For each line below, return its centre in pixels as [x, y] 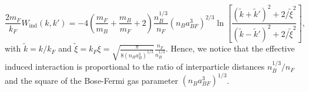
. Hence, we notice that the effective [230, 48]
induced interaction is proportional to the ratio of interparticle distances [135, 67]
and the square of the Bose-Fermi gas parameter [92, 80]
